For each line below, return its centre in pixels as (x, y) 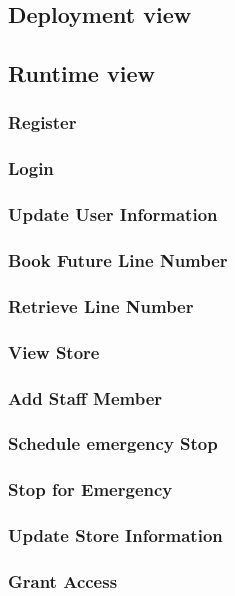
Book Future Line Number (118, 260)
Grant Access (63, 580)
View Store (54, 351)
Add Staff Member (85, 397)
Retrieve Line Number (101, 305)
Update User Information (113, 214)
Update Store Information (115, 535)
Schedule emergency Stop (113, 443)
